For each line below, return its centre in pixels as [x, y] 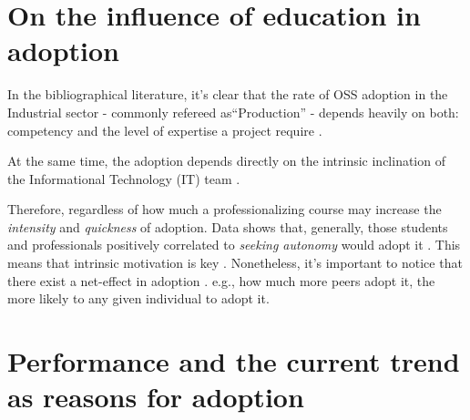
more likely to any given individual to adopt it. [138, 298]
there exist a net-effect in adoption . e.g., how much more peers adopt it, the [221, 280]
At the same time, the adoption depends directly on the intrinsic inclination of [226, 161]
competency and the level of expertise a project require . [165, 130]
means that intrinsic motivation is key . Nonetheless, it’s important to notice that [235, 263]
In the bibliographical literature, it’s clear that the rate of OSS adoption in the [228, 94]
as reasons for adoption [156, 397]
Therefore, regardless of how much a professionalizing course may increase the [225, 209]
